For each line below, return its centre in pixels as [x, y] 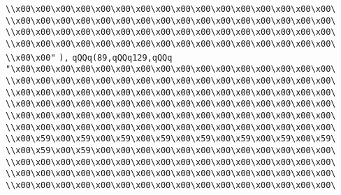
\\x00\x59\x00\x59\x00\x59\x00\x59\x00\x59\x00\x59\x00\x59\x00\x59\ [171, 139]
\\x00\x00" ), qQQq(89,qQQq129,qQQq [89, 57]
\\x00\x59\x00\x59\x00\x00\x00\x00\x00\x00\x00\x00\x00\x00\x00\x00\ [171, 150]
